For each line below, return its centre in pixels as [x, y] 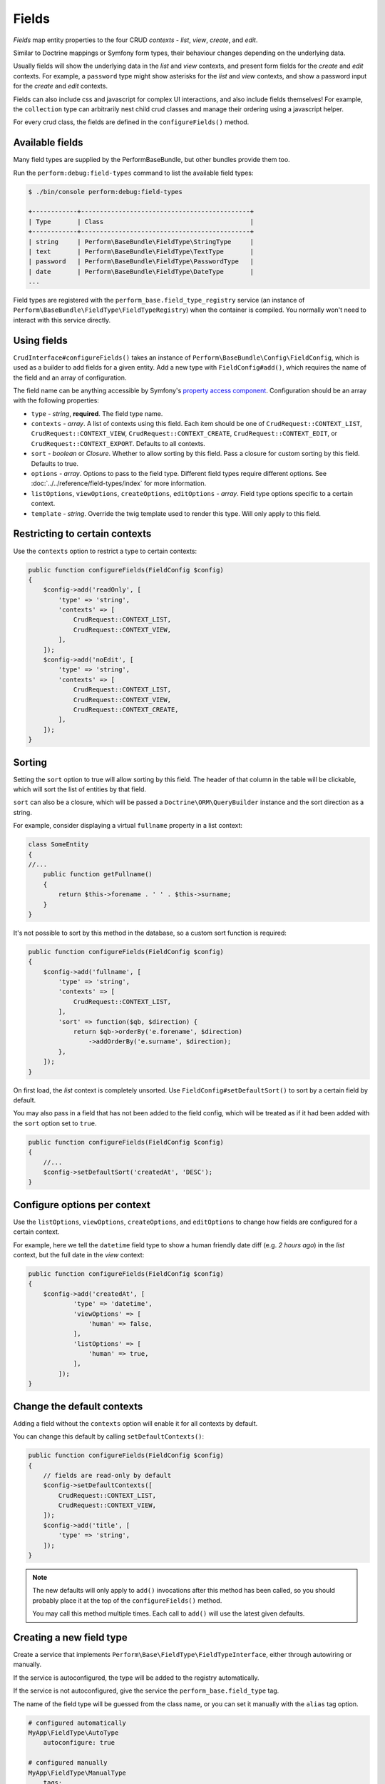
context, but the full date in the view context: [79, 1255]
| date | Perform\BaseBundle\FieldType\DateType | [141, 272]
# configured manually [68, 1763]
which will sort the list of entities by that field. [79, 789]
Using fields [40, 340]
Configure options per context [82, 1205]
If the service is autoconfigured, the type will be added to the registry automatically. [136, 1678]
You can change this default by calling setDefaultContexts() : [109, 1436]
